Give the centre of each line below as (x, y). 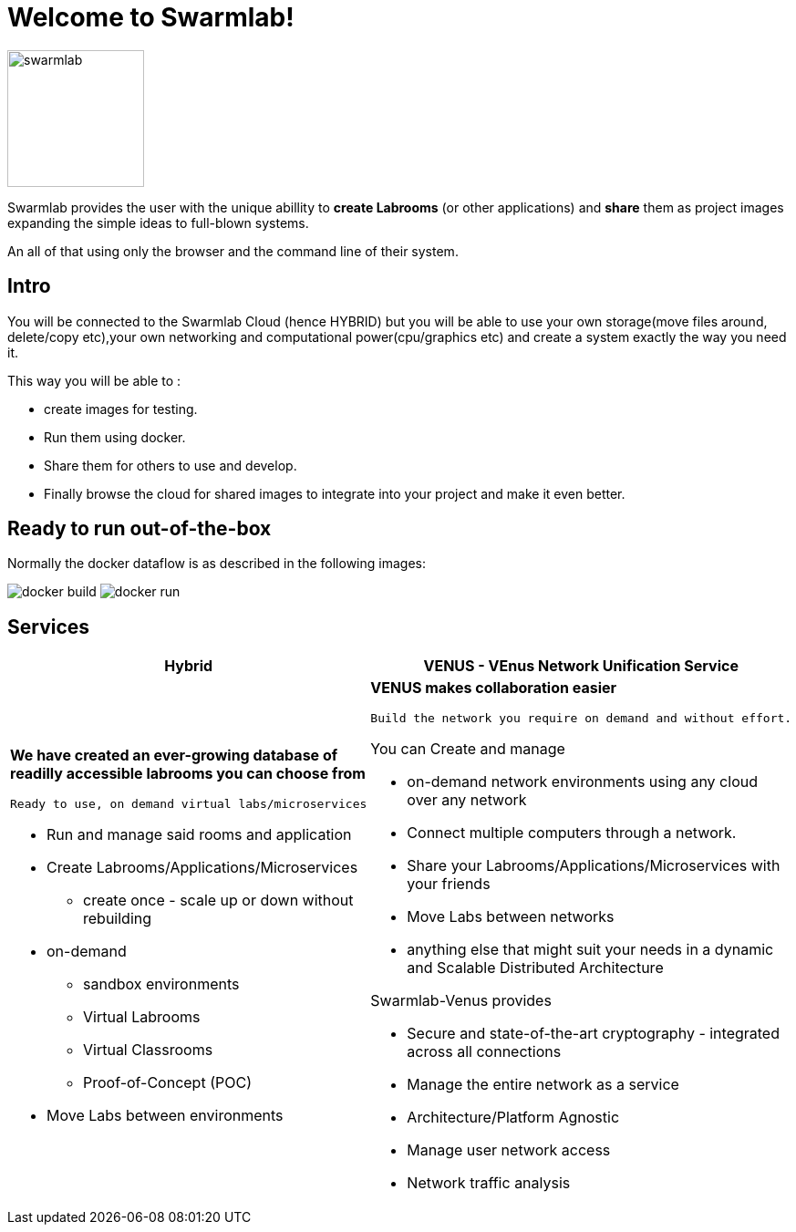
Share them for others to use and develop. (171, 465)
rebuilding (118, 919)
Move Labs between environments (165, 1116)
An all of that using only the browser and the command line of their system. (233, 251)
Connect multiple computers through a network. (572, 833)
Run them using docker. (115, 437)
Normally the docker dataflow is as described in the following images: (217, 564)
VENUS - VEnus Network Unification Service (581, 666)
